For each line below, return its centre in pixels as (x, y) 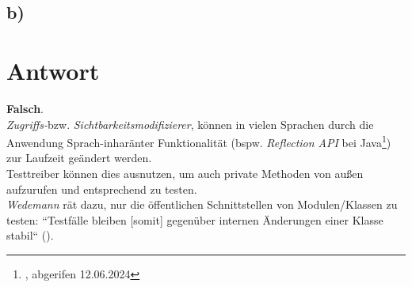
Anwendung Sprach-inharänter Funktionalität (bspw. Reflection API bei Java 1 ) (199, 141)
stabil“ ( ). (30, 235)
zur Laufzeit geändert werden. (79, 158)
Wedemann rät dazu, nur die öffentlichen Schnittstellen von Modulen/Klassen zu (202, 204)
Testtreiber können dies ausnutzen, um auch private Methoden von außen (185, 173)
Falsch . (25, 108)
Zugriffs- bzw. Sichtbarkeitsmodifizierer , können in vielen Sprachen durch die (190, 124)
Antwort (53, 70)
